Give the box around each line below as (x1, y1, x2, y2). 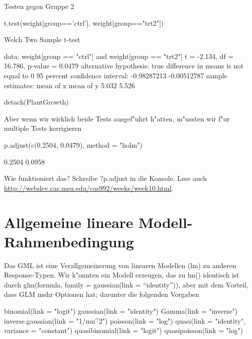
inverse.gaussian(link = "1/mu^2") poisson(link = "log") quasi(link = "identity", (4, 315, 246, 326)
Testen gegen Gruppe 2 (4, 1, 74, 11)
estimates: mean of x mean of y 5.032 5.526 (4, 80, 135, 90)
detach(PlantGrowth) (4, 97, 69, 107)
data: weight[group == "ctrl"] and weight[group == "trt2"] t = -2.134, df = (4, 51, 234, 61)
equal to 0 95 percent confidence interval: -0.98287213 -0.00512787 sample (4, 70, 227, 80)
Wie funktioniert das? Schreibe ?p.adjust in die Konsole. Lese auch (4, 173, 207, 183)
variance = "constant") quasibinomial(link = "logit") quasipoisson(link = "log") (4, 325, 243, 336)
